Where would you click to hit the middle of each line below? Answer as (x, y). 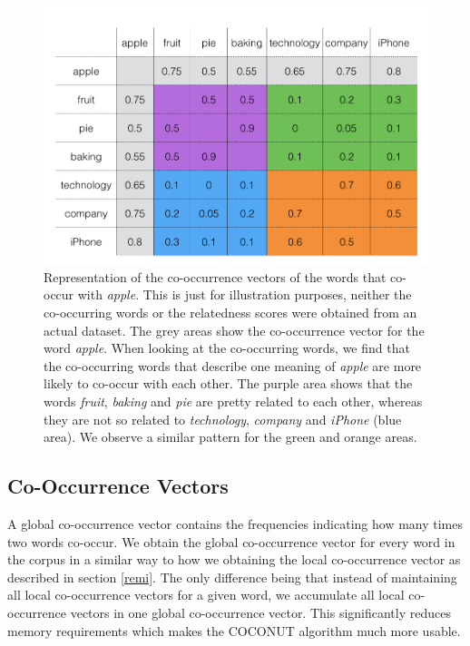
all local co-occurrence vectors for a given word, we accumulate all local (206, 595)
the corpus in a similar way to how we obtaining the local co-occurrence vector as (234, 559)
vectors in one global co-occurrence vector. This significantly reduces (260, 612)
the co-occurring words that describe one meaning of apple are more (233, 365)
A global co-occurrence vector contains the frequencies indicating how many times (235, 523)
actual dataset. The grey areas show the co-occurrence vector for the (234, 330)
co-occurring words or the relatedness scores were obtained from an (230, 313)
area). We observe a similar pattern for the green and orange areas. (230, 437)
